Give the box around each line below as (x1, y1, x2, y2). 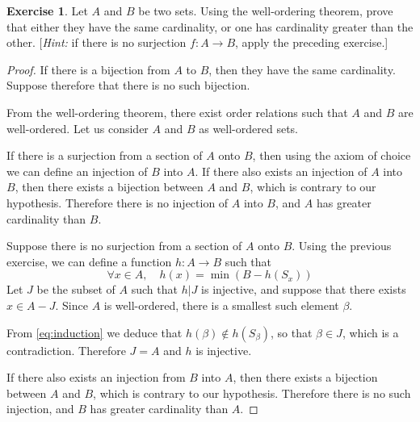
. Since (55, 296, 88, 313)
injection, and (6, 400, 74, 417)
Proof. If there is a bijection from (6, 61, 170, 77)
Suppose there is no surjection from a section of (6, 237, 242, 254)
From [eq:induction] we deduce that (6, 324, 183, 341)
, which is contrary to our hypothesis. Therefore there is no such (93, 384, 411, 401)
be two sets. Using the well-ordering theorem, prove (138, 2, 393, 19)
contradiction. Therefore (6, 341, 126, 358)
